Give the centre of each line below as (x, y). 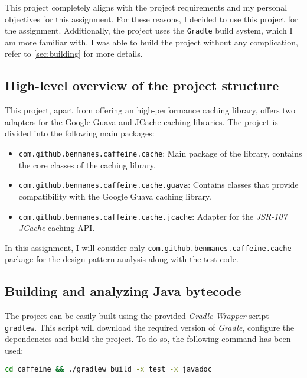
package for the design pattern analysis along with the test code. (122, 259)
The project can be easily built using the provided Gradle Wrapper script (137, 316)
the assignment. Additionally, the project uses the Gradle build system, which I (149, 30)
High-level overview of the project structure (142, 85)
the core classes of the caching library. (87, 164)
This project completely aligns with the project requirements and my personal (146, 7)
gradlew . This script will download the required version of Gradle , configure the (150, 327)
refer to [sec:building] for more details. (74, 53)
